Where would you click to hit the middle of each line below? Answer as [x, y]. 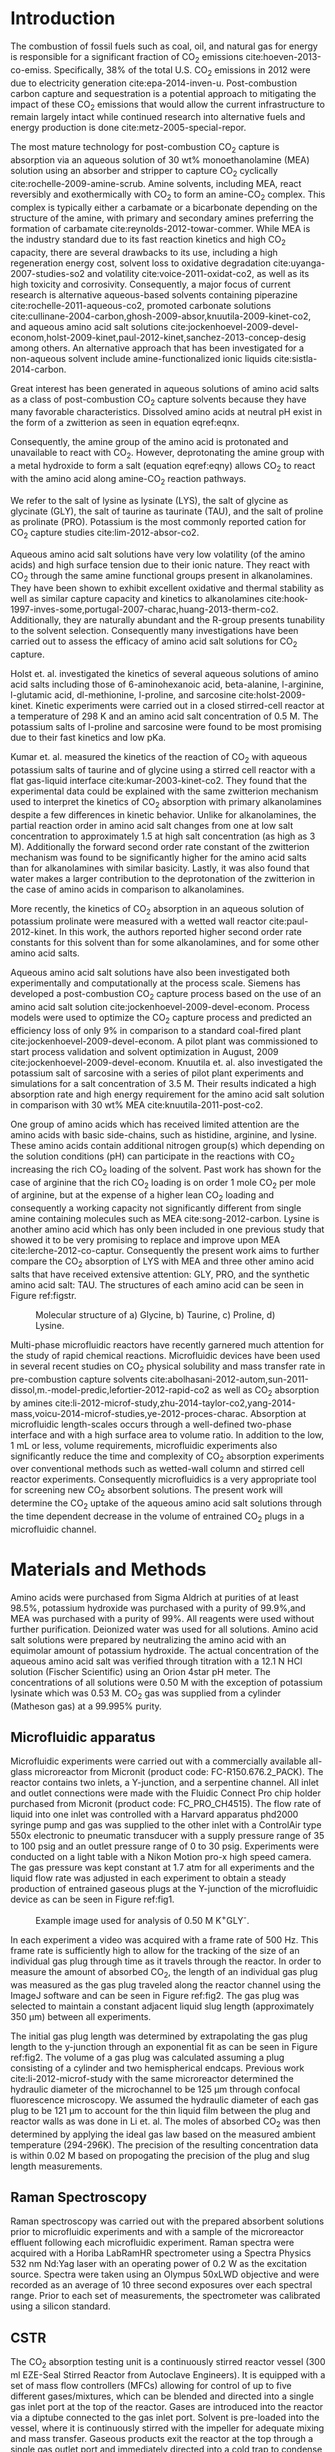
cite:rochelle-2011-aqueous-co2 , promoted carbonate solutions [141, 305]
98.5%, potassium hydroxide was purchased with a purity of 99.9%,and [158, 1608]
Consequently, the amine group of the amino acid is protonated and [149, 442]
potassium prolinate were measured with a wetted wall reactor [138, 921]
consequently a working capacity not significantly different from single [156, 1208]
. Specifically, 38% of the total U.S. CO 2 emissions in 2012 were [179, 70]
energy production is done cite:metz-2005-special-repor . [128, 128]
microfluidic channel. [53, 1529]
